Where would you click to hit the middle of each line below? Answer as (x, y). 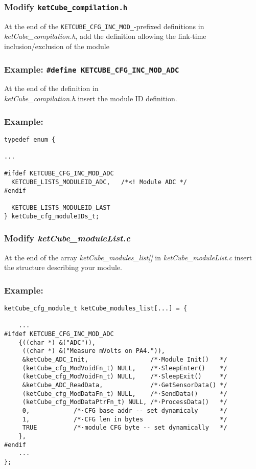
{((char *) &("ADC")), (57, 342)
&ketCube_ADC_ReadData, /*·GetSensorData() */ (125, 385)
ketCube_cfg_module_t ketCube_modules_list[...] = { (96, 308)
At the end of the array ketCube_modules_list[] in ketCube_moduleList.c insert (128, 257)
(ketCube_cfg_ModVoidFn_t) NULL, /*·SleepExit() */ (125, 377)
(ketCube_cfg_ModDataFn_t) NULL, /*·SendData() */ (125, 394)
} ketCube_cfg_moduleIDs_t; (52, 216)
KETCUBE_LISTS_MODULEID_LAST (61, 208)
